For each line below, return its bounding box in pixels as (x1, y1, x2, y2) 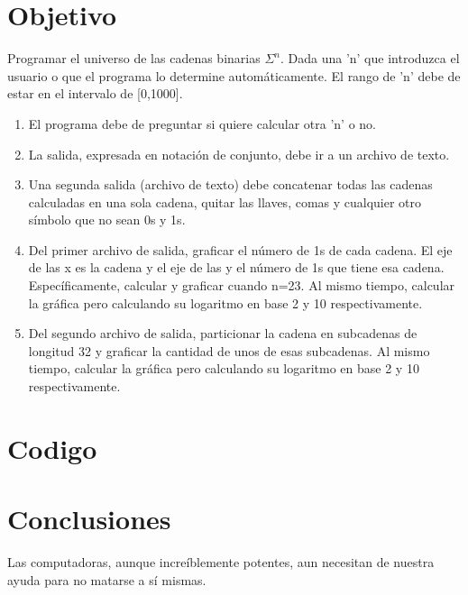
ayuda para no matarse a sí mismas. (7, 570, 206, 589)
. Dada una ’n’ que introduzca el (280, 49, 460, 68)
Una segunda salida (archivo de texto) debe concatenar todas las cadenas (28, 175, 433, 194)
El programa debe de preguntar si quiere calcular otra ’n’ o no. (28, 114, 376, 133)
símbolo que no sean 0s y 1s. (28, 210, 186, 229)
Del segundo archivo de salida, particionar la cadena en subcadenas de (28, 324, 418, 343)
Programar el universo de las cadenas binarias (7, 49, 261, 68)
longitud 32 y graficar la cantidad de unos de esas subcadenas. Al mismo (28, 341, 430, 360)
